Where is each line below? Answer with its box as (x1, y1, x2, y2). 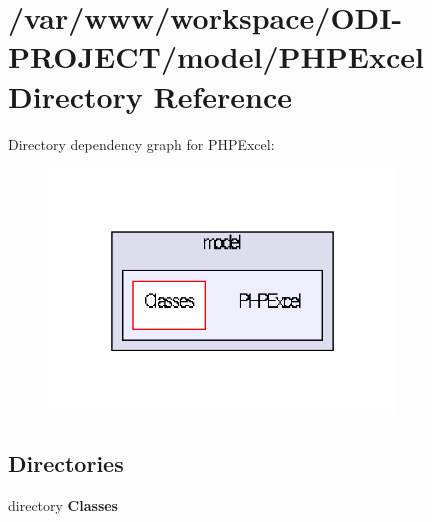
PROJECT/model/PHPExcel (8, 36, 424, 77)
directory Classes (8, 494, 118, 515)
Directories (8, 448, 124, 479)
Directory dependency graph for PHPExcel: (8, 133, 275, 154)
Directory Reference (8, 75, 293, 116)
